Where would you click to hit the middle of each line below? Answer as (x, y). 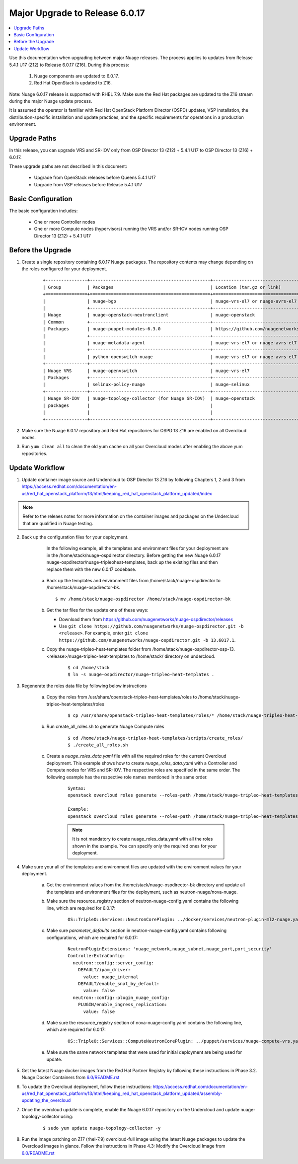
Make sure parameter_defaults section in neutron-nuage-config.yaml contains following (137, 931)
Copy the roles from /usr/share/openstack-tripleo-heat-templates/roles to (122, 697)
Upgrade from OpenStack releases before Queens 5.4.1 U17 (95, 178)
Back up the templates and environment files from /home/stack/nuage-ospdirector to (134, 581)
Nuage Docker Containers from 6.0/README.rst (71, 1078)
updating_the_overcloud (46, 1100)
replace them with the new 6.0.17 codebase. (91, 569)
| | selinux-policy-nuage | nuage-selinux (146, 385)
